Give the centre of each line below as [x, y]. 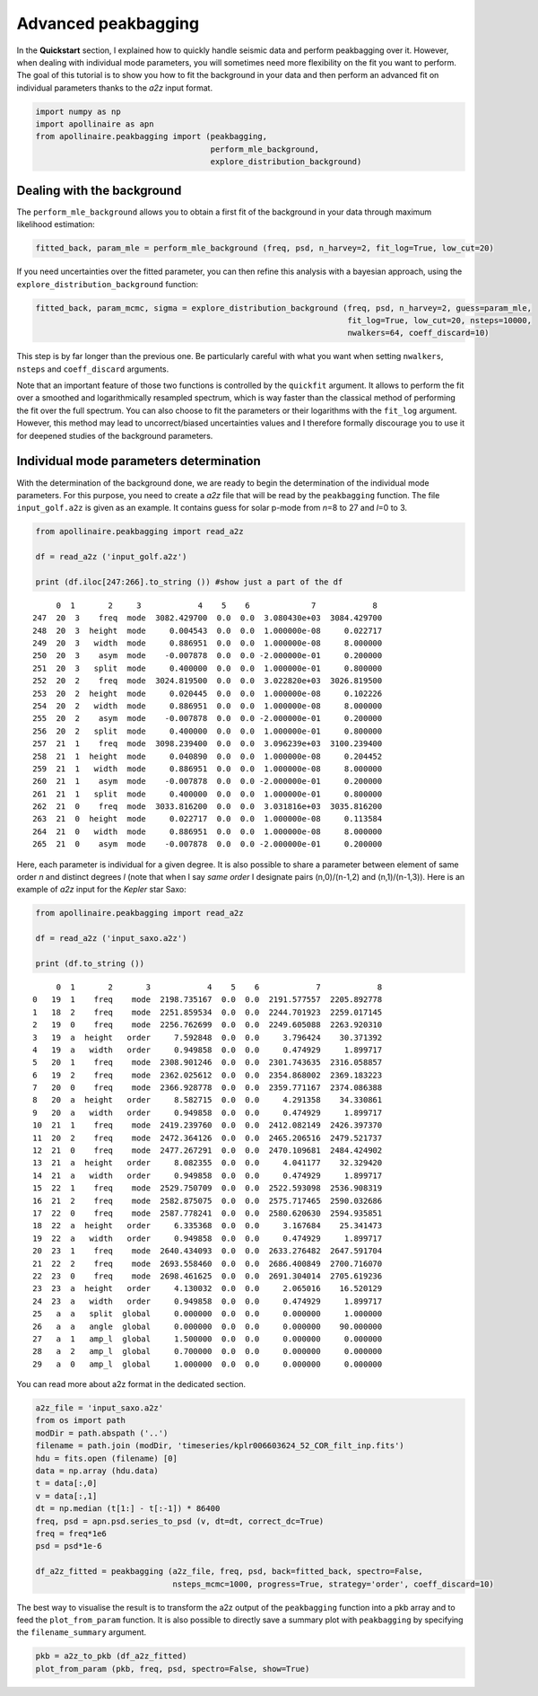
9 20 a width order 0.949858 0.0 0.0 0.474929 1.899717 [208, 1112]
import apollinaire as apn [95, 124]
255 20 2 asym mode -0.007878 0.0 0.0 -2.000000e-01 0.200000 [208, 719]
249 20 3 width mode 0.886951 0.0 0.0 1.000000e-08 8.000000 [208, 643]
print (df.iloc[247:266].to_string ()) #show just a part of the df [189, 582]
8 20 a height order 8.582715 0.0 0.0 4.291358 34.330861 [208, 1100]
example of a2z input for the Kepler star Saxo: [102, 890]
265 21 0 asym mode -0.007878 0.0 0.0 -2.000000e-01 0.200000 [208, 844]
